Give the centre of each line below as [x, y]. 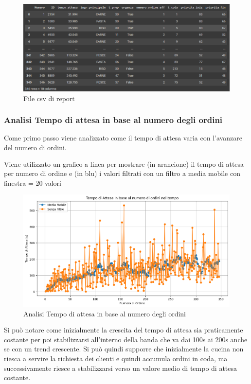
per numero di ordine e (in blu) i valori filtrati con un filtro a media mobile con [122, 173]
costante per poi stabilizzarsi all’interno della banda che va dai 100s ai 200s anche [126, 339]
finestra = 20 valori [33, 183]
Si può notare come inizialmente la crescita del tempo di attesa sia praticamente [124, 330]
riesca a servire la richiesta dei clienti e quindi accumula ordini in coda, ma [116, 358]
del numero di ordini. [35, 147]
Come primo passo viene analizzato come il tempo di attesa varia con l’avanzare [123, 138]
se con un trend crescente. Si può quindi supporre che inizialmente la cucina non [124, 349]
